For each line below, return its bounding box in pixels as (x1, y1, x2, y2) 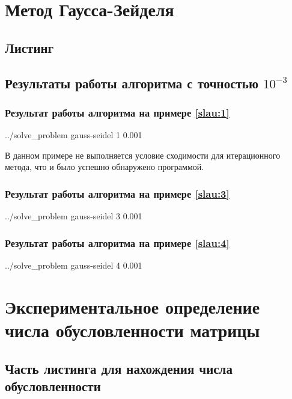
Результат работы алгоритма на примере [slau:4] (5, 235, 230, 250)
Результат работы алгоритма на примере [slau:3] (5, 186, 230, 201)
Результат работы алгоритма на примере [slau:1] (5, 105, 230, 120)
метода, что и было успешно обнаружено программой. (5, 160, 204, 173)
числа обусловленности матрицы (5, 317, 260, 342)
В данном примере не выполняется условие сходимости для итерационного (5, 148, 281, 161)
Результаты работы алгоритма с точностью (5, 73, 258, 92)
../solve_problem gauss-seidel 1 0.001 (5, 129, 142, 141)
